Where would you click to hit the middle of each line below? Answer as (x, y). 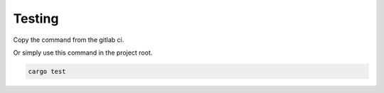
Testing (36, 18)
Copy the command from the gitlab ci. (69, 40)
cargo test (47, 71)
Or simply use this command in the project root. (83, 53)
